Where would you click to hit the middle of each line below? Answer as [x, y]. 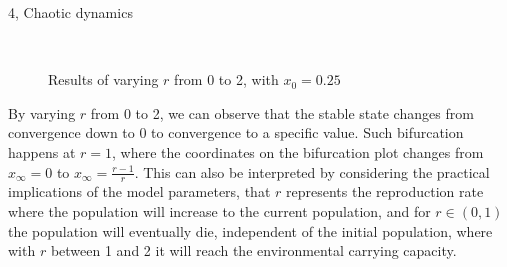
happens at [42, 151]
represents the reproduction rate [385, 191]
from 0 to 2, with [226, 79]
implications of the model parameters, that [139, 191]
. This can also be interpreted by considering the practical [312, 171]
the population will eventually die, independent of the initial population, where [250, 230]
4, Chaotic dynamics [70, 12]
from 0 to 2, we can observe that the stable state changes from [282, 112]
